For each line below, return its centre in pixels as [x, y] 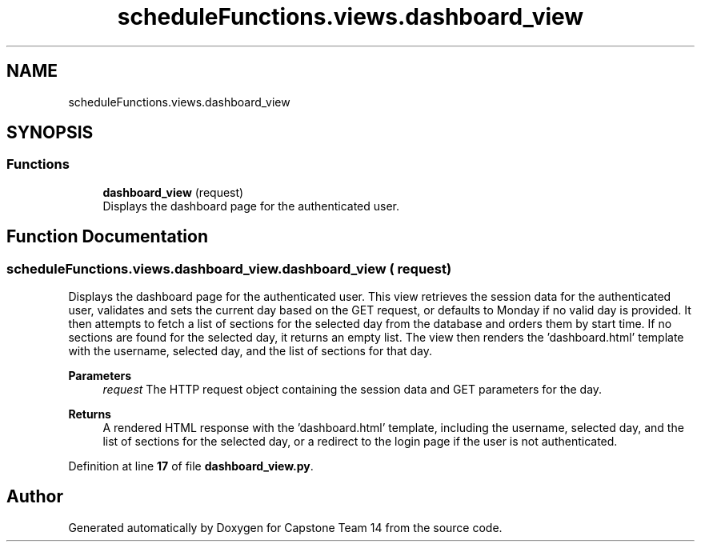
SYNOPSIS [50, 133]
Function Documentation [107, 237]
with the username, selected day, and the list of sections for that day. [250, 351]
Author [35, 497]
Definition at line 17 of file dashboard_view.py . [191, 466]
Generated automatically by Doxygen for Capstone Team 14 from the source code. [285, 527]
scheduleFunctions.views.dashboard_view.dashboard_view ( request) [229, 268]
